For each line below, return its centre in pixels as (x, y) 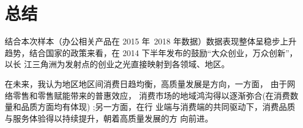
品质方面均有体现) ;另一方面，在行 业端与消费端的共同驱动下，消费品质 (158, 107)
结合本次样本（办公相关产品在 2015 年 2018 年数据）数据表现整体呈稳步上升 (151, 41)
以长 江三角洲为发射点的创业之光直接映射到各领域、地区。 (117, 64)
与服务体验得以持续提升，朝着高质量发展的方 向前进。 (109, 118)
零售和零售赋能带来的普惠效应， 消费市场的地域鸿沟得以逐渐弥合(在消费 (151, 95)
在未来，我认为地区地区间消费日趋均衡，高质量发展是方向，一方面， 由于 (146, 83)
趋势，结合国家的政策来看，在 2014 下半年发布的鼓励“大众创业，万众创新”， (151, 52)
